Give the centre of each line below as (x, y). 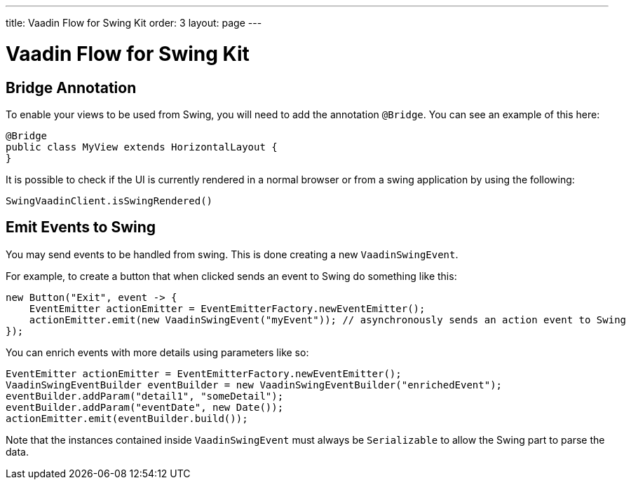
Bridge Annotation (71, 87)
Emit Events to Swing (81, 227)
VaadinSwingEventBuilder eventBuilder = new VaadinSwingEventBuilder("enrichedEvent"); (254, 385)
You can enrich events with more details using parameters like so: (157, 352)
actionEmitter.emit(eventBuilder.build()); (127, 418)
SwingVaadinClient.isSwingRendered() (109, 201)
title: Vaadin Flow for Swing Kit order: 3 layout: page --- (134, 23)
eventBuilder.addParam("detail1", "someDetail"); (145, 396)
